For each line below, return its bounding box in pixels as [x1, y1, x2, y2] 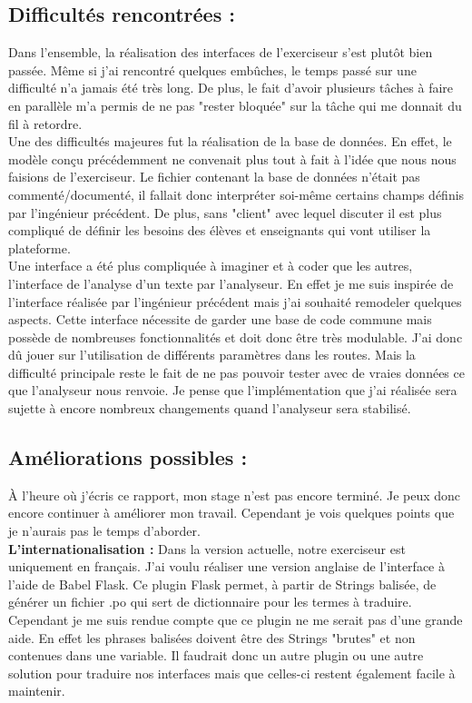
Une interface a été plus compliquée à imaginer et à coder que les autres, [8, 256, 413, 275]
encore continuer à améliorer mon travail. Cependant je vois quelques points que [8, 503, 455, 522]
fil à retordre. [8, 114, 83, 133]
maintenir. [8, 681, 65, 700]
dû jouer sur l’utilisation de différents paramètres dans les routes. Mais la [8, 345, 416, 364]
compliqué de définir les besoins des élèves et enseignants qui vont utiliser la [8, 221, 431, 240]
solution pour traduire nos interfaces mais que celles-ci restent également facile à [8, 663, 456, 682]
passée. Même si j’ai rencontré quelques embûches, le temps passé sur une [8, 60, 417, 79]
